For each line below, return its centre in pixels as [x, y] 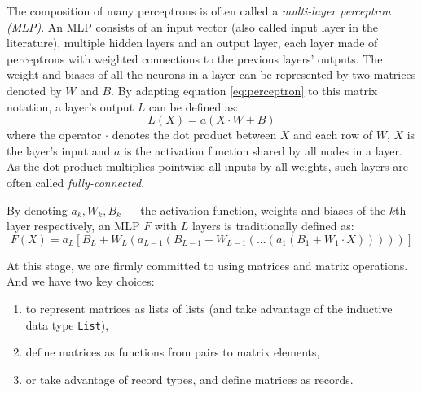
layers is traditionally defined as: [273, 226]
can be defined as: [193, 106]
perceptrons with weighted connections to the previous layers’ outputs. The [195, 58]
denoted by [34, 90]
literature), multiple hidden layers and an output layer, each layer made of [192, 43]
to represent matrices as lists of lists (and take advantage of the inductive [209, 308]
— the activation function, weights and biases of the [255, 210]
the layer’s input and [59, 150]
